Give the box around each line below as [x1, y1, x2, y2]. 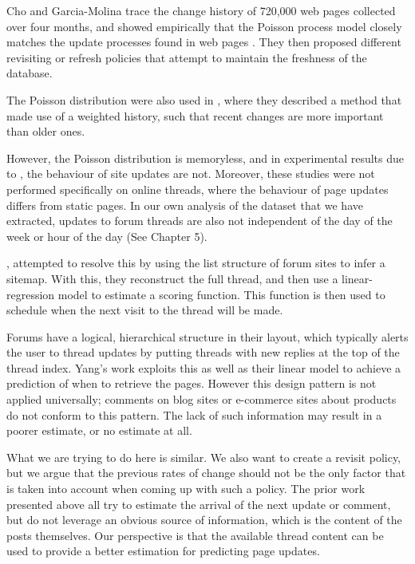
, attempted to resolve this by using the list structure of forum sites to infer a [6, 254, 385, 271]
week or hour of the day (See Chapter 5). [6, 227, 207, 244]
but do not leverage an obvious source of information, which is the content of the [6, 511, 402, 528]
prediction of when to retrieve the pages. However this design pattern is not [6, 375, 377, 392]
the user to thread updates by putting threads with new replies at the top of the [6, 344, 400, 361]
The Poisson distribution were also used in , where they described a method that [6, 91, 402, 108]
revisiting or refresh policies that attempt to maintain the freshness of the [6, 49, 367, 65]
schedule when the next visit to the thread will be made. [6, 302, 283, 318]
